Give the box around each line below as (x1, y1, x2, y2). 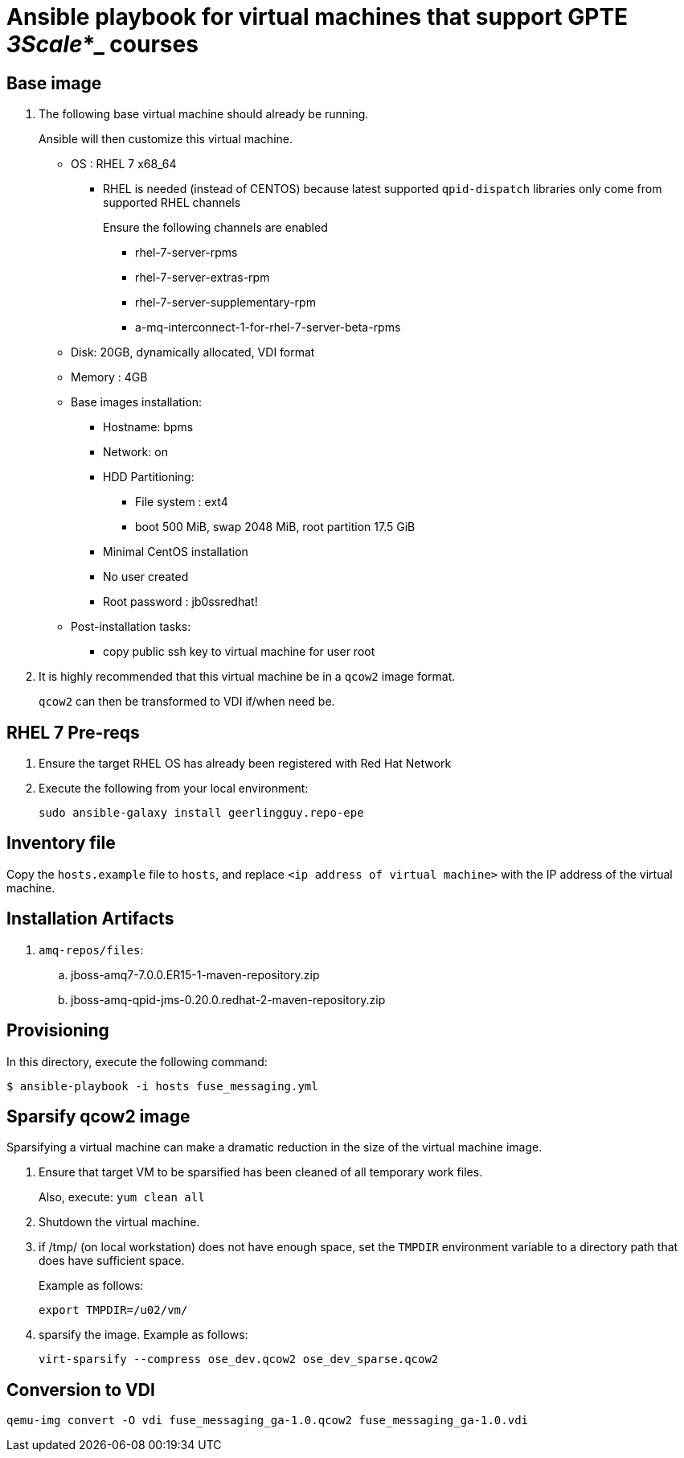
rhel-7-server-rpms (135, 245, 238, 260)
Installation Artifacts (6, 908, 174, 929)
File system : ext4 (135, 495, 228, 509)
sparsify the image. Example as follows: (39, 1328, 248, 1342)
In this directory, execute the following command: (6, 1054, 268, 1069)
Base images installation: (71, 395, 202, 410)
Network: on (103, 445, 168, 459)
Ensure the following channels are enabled (103, 220, 328, 235)
